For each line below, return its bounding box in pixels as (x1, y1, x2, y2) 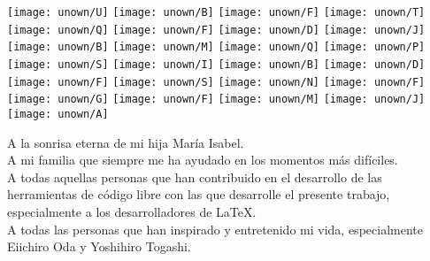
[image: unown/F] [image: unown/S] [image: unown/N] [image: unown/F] (7, 75, 426, 88)
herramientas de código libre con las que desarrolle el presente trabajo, (7, 185, 390, 203)
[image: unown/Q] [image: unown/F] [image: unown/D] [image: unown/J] (7, 23, 426, 36)
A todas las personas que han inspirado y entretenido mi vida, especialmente (7, 219, 423, 238)
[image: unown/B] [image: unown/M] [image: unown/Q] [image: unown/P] (7, 41, 426, 54)
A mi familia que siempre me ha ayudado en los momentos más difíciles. (7, 150, 398, 169)
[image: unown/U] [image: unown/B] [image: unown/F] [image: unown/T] (7, 6, 426, 19)
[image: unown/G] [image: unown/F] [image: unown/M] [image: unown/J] (7, 93, 426, 106)
